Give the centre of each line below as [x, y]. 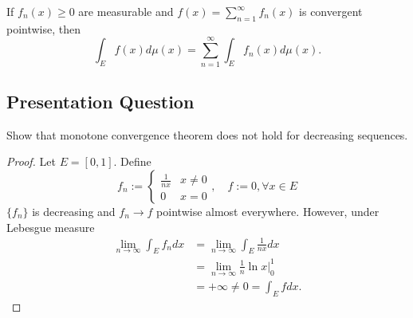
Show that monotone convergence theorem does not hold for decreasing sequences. [207, 134]
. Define [132, 161]
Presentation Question [100, 101]
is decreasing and [74, 211]
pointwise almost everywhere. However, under [268, 211]
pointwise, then [44, 28]
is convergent [331, 11]
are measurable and [126, 11]
